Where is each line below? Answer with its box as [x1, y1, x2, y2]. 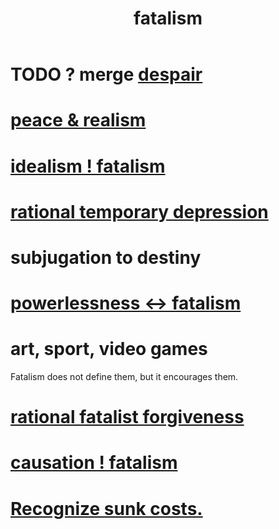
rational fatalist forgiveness [10, 406, 245, 429]
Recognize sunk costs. [10, 497, 203, 520]
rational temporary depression [10, 200, 269, 223]
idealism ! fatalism [10, 155, 166, 177]
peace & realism [10, 109, 147, 132]
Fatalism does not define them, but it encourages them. [10, 371, 239, 383]
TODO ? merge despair [10, 63, 203, 86]
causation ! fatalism [10, 452, 178, 474]
